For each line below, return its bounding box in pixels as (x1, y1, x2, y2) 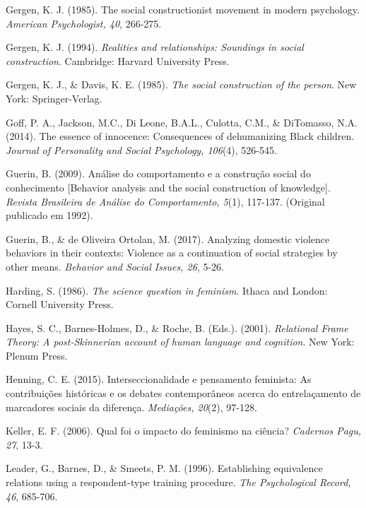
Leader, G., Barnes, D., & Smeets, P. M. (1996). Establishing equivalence (6, 461, 323, 475)
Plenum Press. (6, 348, 68, 362)
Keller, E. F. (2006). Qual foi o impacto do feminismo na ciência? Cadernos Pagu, (6, 423, 362, 438)
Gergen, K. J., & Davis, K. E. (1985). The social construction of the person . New (6, 77, 357, 92)
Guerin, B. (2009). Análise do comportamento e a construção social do (6, 166, 311, 181)
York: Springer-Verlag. (6, 90, 102, 105)
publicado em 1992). (6, 208, 93, 223)
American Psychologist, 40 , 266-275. (6, 16, 162, 30)
